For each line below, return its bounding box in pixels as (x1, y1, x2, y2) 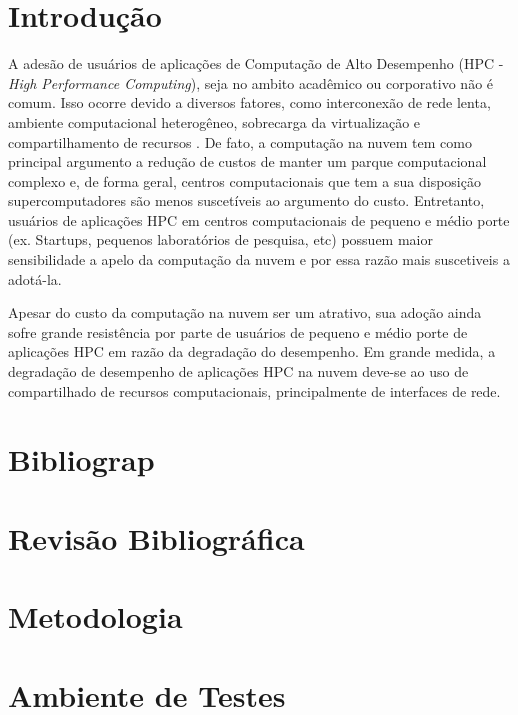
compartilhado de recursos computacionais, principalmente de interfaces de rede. (8, 380, 501, 401)
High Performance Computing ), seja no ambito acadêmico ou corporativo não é (8, 72, 494, 93)
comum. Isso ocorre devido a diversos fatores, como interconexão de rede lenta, (8, 92, 491, 113)
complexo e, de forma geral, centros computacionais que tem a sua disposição (8, 170, 481, 191)
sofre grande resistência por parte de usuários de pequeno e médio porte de (8, 321, 468, 342)
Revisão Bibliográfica (8, 517, 305, 558)
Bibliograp (8, 439, 155, 480)
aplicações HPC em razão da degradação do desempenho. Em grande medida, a (8, 341, 496, 362)
